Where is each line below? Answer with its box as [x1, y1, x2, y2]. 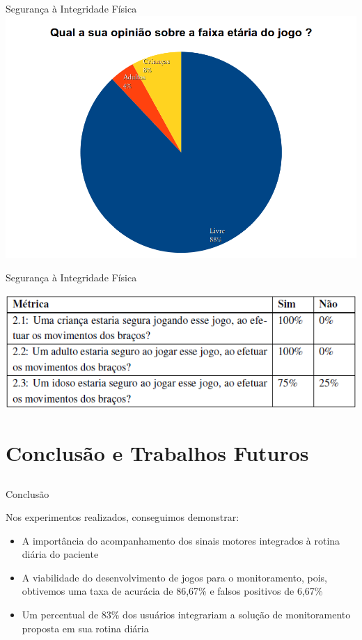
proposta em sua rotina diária [22, 621, 149, 635]
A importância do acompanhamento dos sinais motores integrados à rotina [22, 533, 340, 547]
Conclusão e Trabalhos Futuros [6, 438, 309, 467]
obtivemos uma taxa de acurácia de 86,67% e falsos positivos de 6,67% [22, 584, 323, 598]
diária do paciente [22, 547, 99, 561]
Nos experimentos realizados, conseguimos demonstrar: [6, 510, 239, 524]
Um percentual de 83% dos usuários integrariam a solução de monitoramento [22, 607, 351, 622]
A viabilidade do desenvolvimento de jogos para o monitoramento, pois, [22, 570, 328, 584]
